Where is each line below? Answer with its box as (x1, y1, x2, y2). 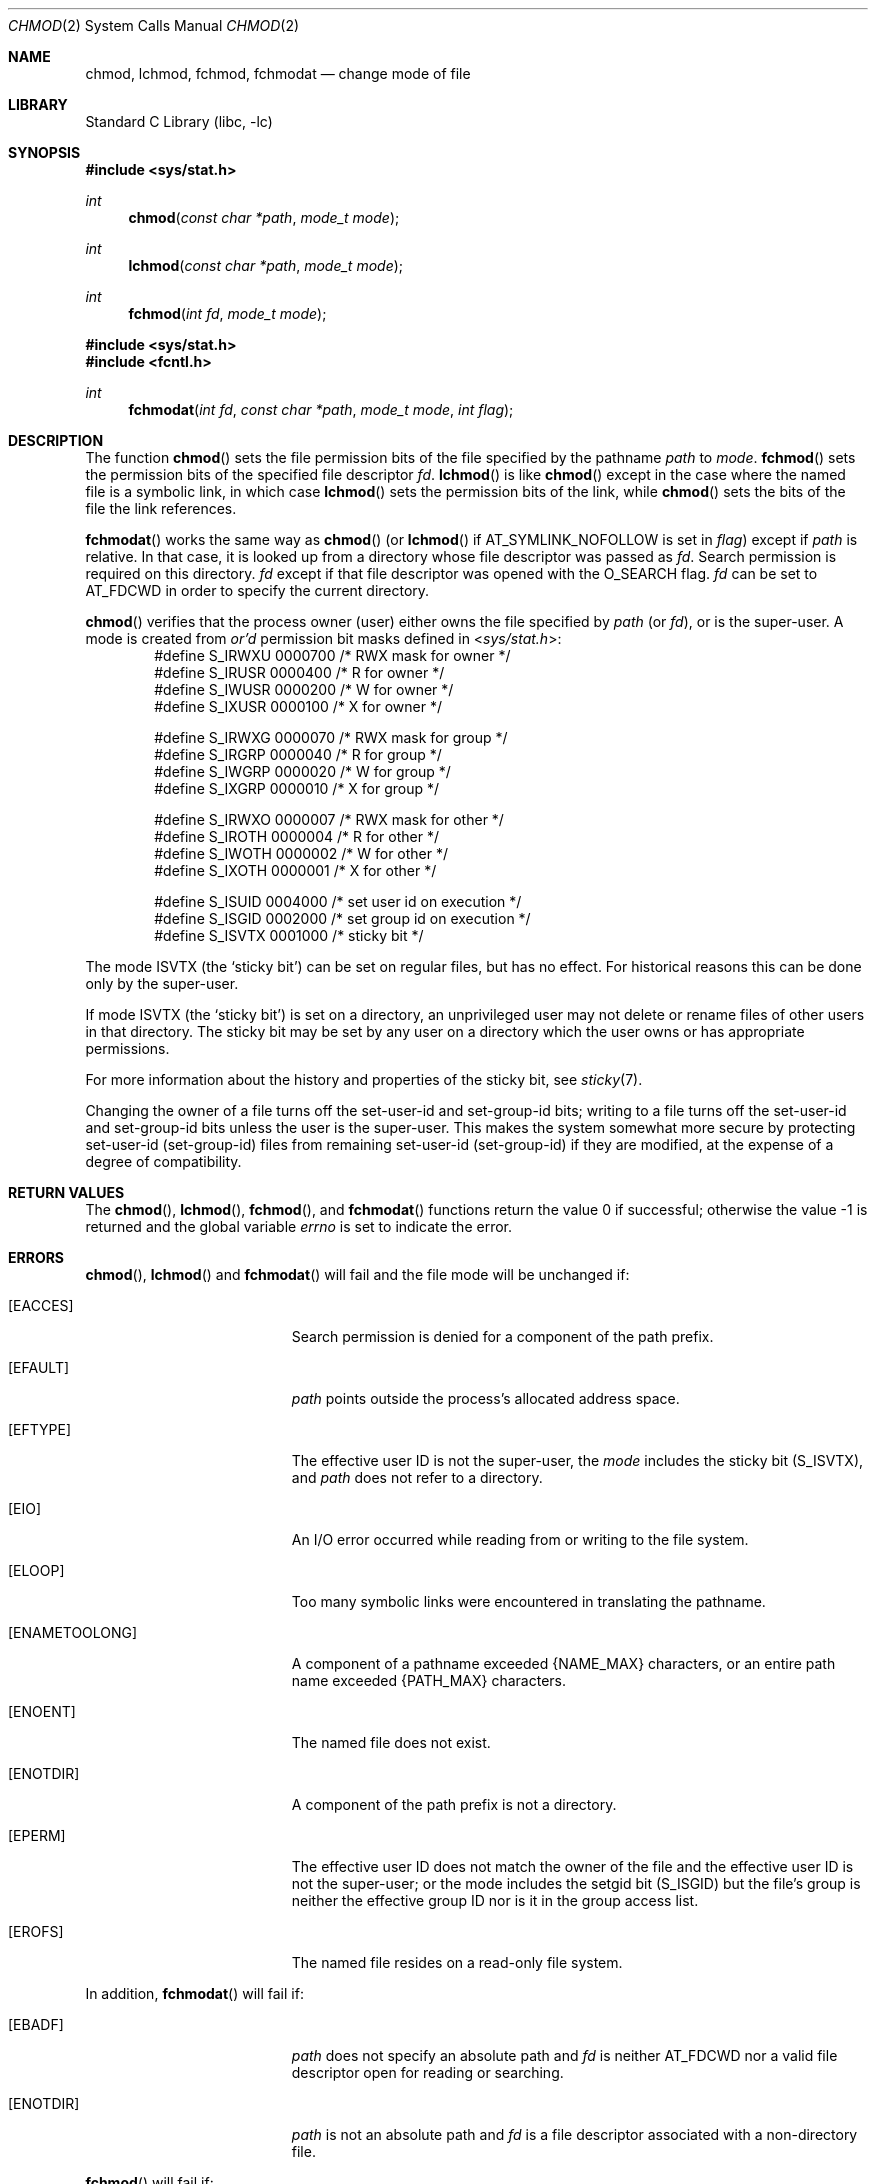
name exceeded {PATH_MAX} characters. (291, 1672, 567, 1689)
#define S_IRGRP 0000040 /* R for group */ (154, 746, 442, 763)
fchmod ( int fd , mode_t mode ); (128, 305, 327, 322)
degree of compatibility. (85, 1153, 242, 1170)
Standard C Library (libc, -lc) (85, 113, 273, 130)
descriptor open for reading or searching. (291, 2064, 564, 2081)
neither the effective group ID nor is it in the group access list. (291, 1892, 699, 1909)
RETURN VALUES (8, 1184, 125, 1201)
